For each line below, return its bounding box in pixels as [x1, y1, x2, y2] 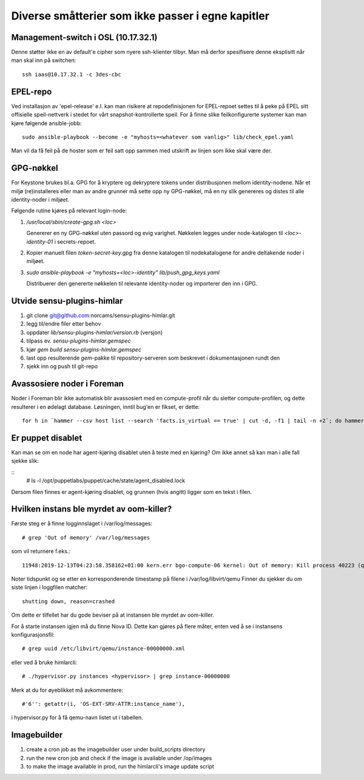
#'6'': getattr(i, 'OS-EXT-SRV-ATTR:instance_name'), [22, 700, 185, 707]
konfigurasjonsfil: [11, 631, 55, 638]
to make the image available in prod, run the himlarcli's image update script [26, 762, 215, 770]
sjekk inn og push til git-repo [26, 363, 98, 370]
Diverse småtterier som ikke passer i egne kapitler [11, 9, 270, 22]
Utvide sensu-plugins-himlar [11, 295, 123, 306]
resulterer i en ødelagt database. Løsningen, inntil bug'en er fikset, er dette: [11, 403, 200, 410]
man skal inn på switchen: [11, 56, 76, 64]
